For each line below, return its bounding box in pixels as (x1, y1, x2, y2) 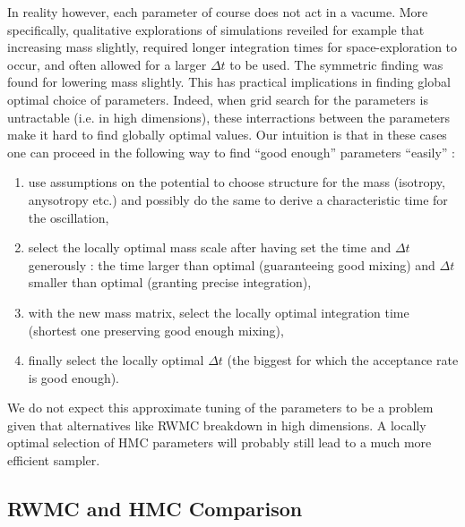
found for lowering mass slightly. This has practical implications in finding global (7, 72, 451, 91)
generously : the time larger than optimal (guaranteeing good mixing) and (28, 255, 435, 274)
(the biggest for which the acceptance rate (227, 351, 459, 370)
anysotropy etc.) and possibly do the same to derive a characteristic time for (28, 190, 448, 208)
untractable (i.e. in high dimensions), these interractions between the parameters (7, 107, 451, 126)
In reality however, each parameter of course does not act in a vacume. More (7, 3, 428, 21)
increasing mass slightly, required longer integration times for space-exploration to (7, 38, 458, 56)
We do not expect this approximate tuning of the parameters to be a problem (7, 398, 434, 417)
